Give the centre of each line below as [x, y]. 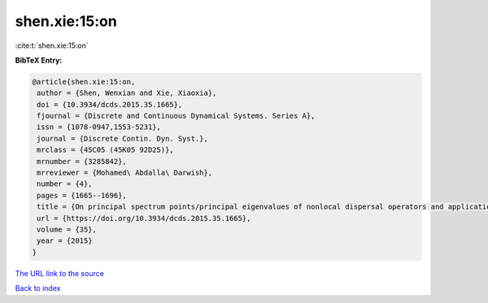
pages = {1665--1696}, [82, 195]
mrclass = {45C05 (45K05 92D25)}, [105, 150]
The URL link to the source [60, 273]
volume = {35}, [67, 229]
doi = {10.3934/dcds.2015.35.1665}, [110, 104]
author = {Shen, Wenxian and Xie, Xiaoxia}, [127, 93]
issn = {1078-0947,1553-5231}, [99, 127]
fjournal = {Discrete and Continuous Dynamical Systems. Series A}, [176, 116]
